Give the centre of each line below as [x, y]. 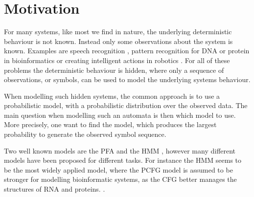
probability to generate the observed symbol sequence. [85, 134]
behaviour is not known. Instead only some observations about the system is [118, 41]
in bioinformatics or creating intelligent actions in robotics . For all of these [117, 60]
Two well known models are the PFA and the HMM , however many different [120, 150]
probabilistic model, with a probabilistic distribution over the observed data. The [126, 105]
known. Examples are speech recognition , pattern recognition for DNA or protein [127, 51]
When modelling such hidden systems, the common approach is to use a [112, 96]
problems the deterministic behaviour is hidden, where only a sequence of [114, 70]
